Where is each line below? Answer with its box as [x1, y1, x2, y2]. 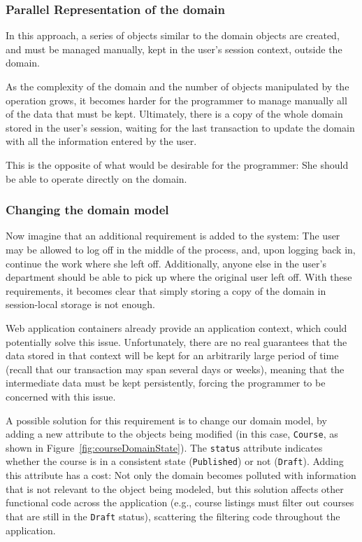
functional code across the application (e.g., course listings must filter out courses [6, 495, 354, 510]
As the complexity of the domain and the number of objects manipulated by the [6, 79, 349, 93]
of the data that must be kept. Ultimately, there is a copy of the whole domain [6, 106, 343, 121]
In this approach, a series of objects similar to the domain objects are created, [6, 28, 340, 43]
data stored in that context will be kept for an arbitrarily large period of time [6, 348, 339, 363]
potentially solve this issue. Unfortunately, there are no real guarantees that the [6, 334, 347, 349]
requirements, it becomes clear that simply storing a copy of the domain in [6, 283, 326, 298]
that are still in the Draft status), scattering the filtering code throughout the [6, 508, 340, 523]
